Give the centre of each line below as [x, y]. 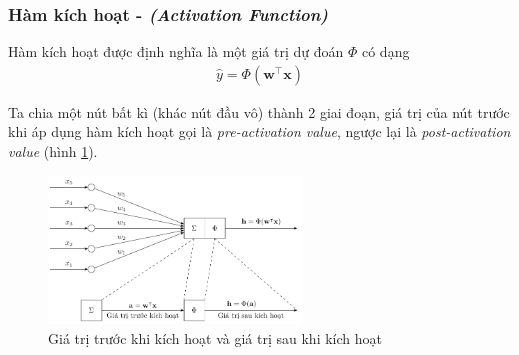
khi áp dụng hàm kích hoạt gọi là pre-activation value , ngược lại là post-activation [259, 131]
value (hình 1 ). [53, 151]
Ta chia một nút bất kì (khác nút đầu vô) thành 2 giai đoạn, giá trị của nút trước [259, 111]
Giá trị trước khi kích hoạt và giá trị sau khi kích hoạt [215, 337]
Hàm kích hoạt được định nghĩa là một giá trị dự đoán [176, 51]
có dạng [385, 51]
